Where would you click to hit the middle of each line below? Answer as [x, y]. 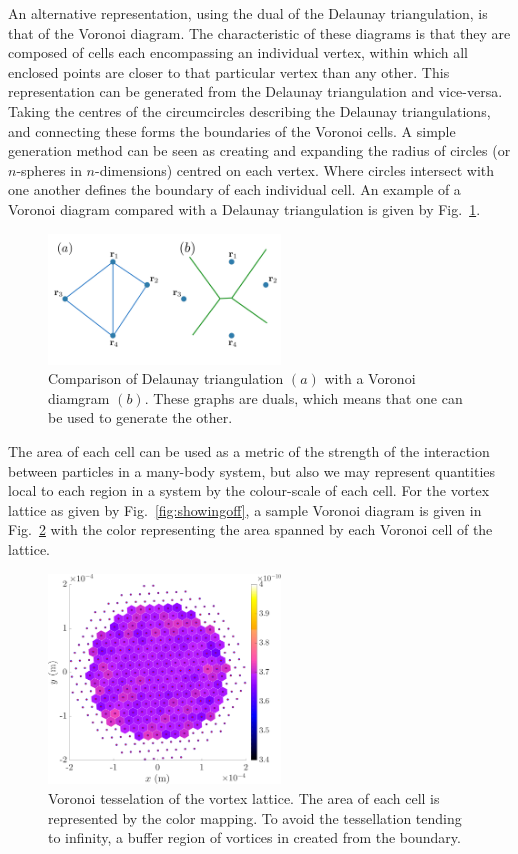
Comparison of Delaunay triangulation [166, 378]
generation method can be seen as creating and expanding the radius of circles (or [259, 150]
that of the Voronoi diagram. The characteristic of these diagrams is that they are [259, 32]
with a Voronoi [370, 378]
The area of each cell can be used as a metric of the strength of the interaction [249, 451]
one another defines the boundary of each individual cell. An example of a [234, 189]
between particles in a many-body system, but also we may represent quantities [252, 470]
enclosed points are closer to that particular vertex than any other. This [229, 71]
